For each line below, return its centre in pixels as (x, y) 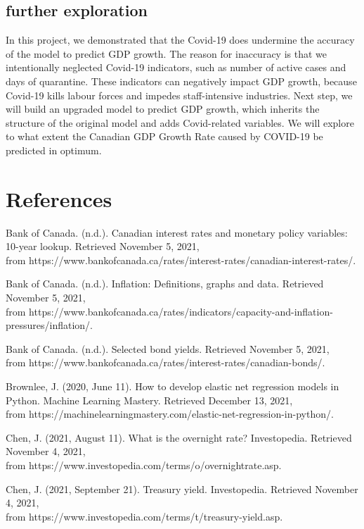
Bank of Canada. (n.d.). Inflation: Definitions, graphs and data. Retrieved (165, 284)
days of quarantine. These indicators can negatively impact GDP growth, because (181, 81)
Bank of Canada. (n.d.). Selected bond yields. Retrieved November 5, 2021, (168, 348)
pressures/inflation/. (49, 325)
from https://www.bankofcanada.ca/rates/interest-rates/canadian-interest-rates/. (181, 260)
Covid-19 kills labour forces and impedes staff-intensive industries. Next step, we (179, 95)
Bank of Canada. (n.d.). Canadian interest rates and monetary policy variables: (177, 232)
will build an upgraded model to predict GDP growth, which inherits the (163, 109)
